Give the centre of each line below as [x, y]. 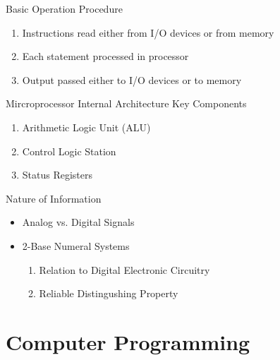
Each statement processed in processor [105, 56]
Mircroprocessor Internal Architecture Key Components [126, 103]
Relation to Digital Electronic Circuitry [124, 269]
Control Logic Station [69, 151]
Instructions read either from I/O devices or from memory [148, 32]
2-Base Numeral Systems [76, 245]
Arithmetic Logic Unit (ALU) [86, 127]
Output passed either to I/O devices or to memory [132, 79]
